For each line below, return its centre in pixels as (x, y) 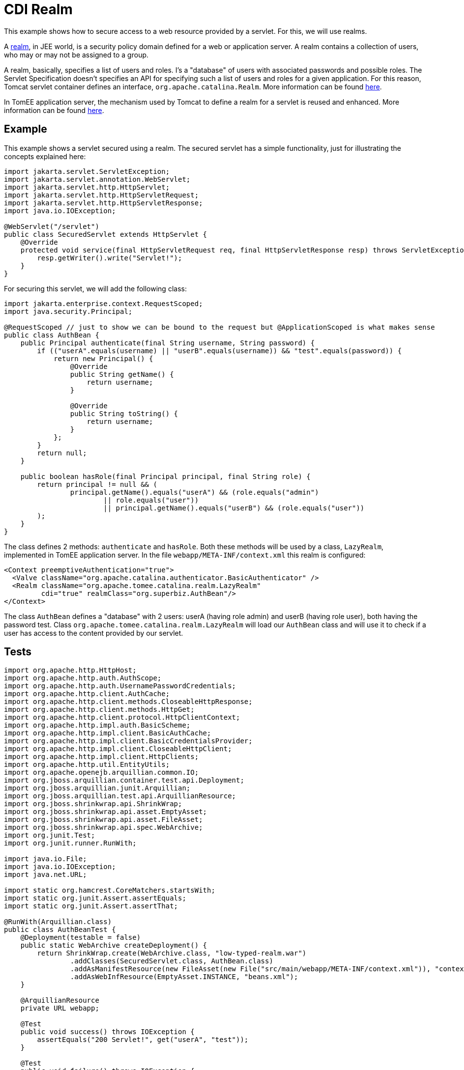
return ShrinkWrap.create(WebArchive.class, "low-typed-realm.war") (172, 953)
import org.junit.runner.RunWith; (70, 843)
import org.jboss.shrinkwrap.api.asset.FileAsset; (103, 820)
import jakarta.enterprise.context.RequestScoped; (103, 303)
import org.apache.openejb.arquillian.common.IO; (101, 773)
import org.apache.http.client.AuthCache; (87, 694)
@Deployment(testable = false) (81, 938)
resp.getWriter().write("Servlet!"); (110, 258)
